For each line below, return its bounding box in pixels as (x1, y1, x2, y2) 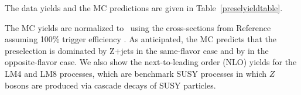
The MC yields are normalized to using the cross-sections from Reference (5, 21, 271, 33)
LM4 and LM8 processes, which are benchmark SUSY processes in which (5, 67, 267, 79)
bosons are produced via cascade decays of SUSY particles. (5, 79, 216, 91)
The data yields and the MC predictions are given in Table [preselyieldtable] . (5, 2, 283, 13)
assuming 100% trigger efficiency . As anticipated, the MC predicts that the (5, 33, 276, 45)
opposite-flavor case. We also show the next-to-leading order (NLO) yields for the (5, 56, 297, 68)
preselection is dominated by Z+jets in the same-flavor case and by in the (5, 44, 269, 56)
